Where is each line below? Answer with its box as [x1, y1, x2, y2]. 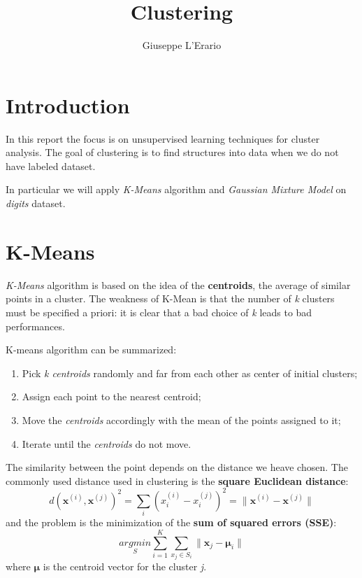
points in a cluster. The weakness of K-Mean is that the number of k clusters [6, 291, 335, 306]
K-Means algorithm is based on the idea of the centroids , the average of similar [6, 277, 351, 292]
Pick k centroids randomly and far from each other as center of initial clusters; [22, 365, 358, 380]
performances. [6, 318, 65, 333]
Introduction [6, 90, 130, 119]
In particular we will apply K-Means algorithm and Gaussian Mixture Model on [6, 182, 347, 197]
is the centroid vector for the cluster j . [43, 559, 207, 574]
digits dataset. [6, 196, 66, 211]
